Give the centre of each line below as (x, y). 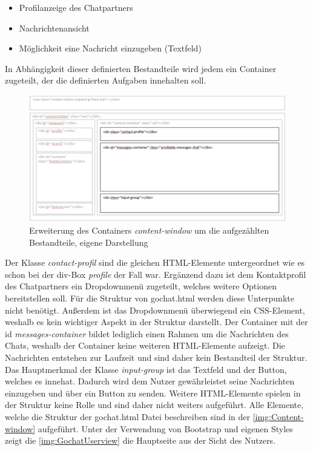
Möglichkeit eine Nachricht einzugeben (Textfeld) (110, 48)
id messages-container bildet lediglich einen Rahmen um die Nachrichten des (147, 333)
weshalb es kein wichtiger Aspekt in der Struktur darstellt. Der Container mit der (156, 322)
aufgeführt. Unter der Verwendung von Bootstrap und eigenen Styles (165, 428)
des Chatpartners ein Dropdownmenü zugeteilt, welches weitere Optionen (141, 286)
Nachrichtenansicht (54, 28)
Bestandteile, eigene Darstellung (89, 242)
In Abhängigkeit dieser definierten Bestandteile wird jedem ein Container (141, 68)
